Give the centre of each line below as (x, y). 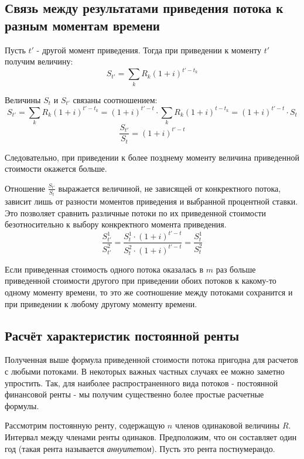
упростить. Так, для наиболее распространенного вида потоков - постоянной (141, 382)
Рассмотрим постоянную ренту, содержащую (85, 425)
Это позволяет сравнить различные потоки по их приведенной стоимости (136, 212)
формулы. (22, 405)
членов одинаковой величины (227, 425)
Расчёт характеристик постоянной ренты (122, 335)
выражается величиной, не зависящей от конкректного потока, (170, 188)
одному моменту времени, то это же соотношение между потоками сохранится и (149, 292)
